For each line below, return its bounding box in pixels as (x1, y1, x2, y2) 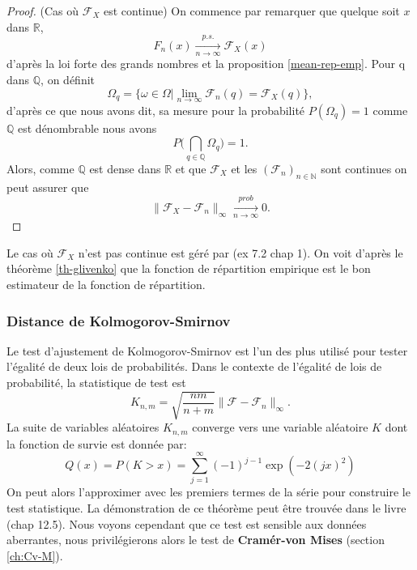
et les (231, 160, 257, 177)
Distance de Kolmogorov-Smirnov (6, 310, 231, 330)
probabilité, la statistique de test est (6, 374, 186, 391)
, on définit (40, 70, 95, 87)
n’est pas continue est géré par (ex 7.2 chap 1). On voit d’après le (78, 244, 403, 261)
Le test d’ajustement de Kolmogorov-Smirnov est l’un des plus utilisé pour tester (6, 342, 408, 359)
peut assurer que (6, 178, 89, 195)
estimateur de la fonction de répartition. (6, 276, 206, 293)
